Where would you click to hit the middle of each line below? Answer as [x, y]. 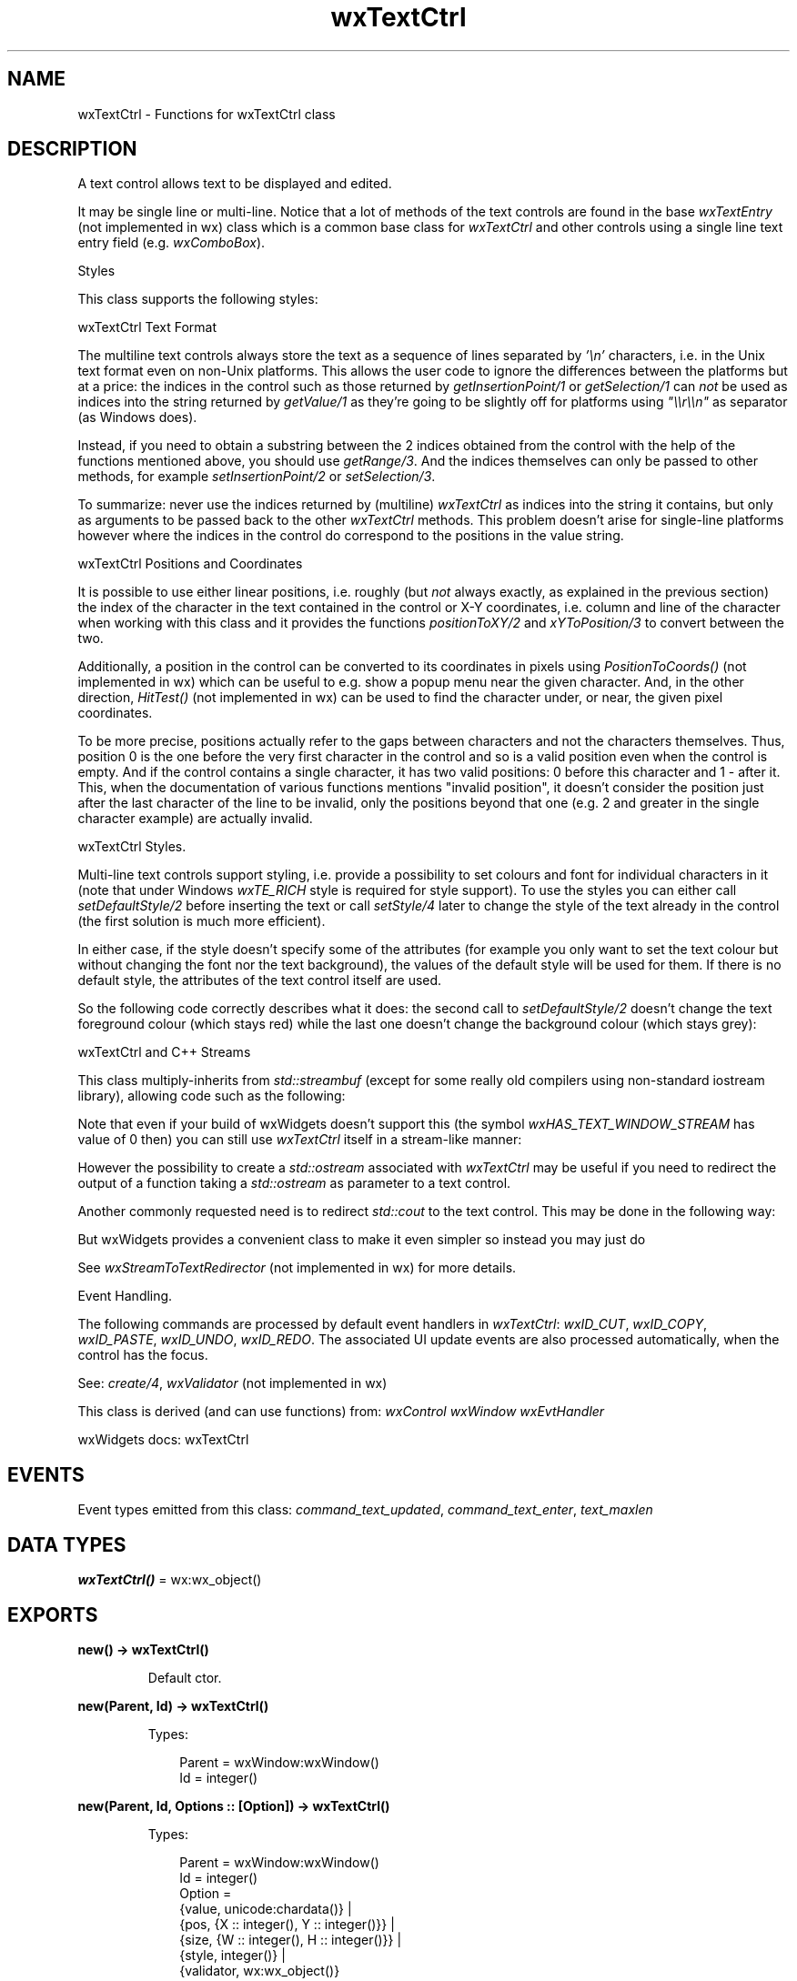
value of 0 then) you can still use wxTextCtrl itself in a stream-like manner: [300, 1140]
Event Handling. [125, 1296]
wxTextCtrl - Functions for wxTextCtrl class [207, 114]
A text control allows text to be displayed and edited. [235, 184]
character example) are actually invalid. [195, 819]
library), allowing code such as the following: [212, 1096]
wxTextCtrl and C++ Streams [164, 1052]
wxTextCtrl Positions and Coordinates [190, 564]
